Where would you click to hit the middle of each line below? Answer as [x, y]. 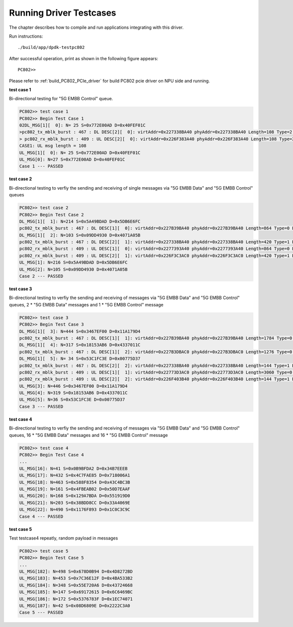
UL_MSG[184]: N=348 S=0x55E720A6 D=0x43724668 [76, 585]
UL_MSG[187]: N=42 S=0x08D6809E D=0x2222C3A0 [75, 606]
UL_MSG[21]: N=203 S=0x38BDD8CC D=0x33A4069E [75, 503]
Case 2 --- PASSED [41, 276]
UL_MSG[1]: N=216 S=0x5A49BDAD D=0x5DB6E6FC [73, 262]
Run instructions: [26, 36]
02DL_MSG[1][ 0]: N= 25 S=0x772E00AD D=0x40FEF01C [83, 125]
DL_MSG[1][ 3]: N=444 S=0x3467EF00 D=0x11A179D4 [80, 331]
